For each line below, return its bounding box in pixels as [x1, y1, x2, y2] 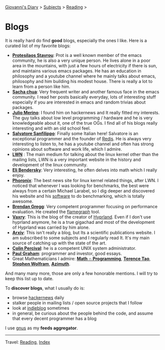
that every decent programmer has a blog [12, 315, 97, 321]
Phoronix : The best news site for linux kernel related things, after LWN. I [12, 177, 159, 183]
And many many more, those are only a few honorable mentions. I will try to [5, 270, 158, 276]
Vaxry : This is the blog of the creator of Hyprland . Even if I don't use [12, 214, 151, 220]
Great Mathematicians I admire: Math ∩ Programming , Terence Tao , [12, 255, 151, 262]
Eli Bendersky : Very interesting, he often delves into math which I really [12, 167, 157, 173]
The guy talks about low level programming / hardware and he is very [12, 115, 153, 121]
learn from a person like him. [12, 83, 70, 89]
